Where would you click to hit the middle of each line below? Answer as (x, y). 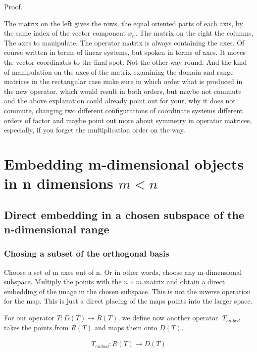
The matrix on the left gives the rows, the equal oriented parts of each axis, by (124, 23)
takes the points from (36, 327)
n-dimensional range (57, 229)
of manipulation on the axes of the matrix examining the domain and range (119, 71)
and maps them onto (126, 327)
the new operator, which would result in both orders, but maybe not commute (123, 91)
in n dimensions (59, 183)
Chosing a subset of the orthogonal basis (87, 253)
